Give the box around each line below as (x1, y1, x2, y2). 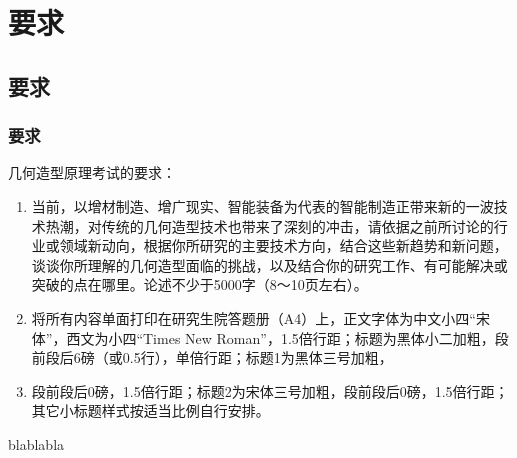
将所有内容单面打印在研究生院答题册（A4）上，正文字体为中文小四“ (31, 307, 476, 328)
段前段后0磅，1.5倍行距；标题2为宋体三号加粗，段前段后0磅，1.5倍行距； (31, 380, 509, 401)
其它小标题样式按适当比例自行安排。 (31, 400, 270, 421)
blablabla (8, 433, 65, 454)
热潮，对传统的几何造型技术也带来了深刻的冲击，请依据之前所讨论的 (45, 215, 494, 236)
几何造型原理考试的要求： (8, 162, 176, 183)
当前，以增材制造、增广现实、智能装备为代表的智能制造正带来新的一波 (31, 195, 494, 216)
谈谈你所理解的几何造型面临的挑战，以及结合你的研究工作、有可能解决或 (31, 254, 508, 275)
